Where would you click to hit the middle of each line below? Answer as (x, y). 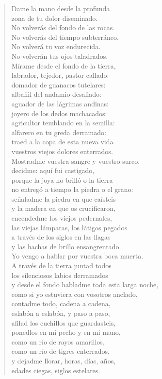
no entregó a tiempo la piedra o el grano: (72, 189)
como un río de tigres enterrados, (60, 351)
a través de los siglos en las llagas (61, 237)
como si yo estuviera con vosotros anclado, (74, 294)
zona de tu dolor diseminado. (55, 18)
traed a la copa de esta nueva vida (62, 142)
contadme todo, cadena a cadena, (61, 303)
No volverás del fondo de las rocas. (63, 27)
